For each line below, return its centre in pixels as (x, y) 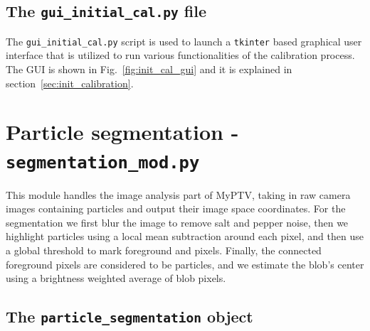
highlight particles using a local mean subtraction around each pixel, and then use (185, 236)
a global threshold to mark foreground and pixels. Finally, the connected (164, 250)
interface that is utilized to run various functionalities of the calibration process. (180, 55)
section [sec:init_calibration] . (70, 83)
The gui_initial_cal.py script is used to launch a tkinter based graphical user (184, 41)
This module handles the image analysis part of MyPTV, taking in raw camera (178, 194)
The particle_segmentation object (129, 316)
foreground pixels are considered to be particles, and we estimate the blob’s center (185, 264)
